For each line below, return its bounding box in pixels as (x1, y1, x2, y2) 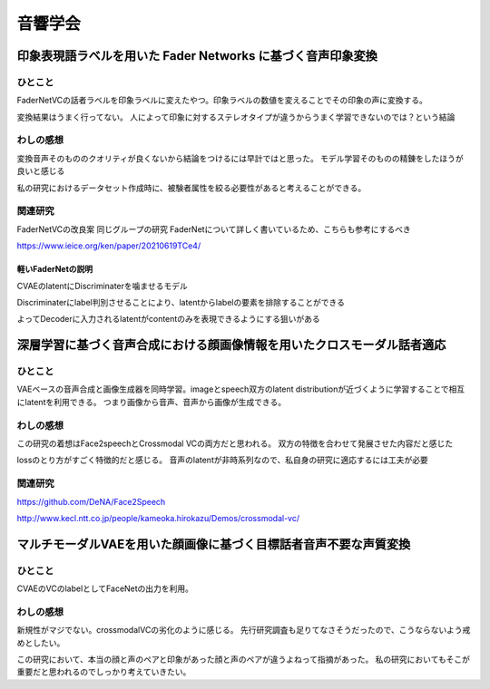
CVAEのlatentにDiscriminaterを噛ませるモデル (16, 280, 188, 291)
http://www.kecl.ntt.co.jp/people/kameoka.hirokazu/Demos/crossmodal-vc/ (16, 512, 299, 523)
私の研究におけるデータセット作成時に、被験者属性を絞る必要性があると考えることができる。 (16, 182, 367, 193)
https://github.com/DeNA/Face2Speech (16, 496, 166, 507)
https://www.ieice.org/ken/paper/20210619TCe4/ (16, 240, 201, 251)
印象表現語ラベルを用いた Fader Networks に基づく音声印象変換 (16, 48, 378, 63)
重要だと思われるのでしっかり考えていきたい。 (16, 666, 191, 677)
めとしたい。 (16, 637, 65, 648)
